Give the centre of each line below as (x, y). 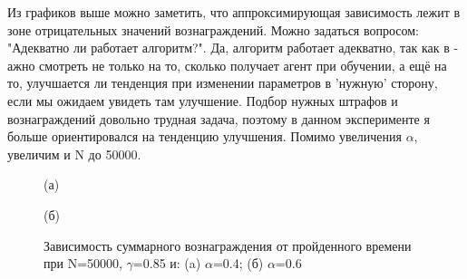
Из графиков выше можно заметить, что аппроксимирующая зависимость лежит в (234, 12)
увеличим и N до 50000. (74, 154)
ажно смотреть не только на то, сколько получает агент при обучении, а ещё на (227, 65)
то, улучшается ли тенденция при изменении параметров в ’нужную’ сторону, (223, 83)
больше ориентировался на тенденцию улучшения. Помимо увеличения (204, 136)
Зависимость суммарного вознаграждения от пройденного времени (228, 245)
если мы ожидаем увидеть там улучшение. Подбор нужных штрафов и (203, 100)
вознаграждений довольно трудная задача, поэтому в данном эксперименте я (219, 118)
